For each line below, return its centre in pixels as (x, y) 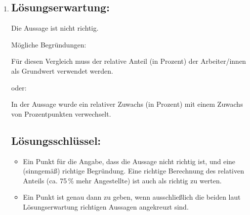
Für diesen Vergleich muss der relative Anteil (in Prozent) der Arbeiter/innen (128, 61)
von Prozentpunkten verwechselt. (61, 113)
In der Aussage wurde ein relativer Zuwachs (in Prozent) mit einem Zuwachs (127, 104)
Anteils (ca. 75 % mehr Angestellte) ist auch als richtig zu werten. (122, 180)
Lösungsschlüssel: (56, 140)
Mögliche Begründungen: (49, 44)
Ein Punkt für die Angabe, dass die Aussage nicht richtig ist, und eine (129, 161)
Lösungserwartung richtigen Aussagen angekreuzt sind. (106, 206)
